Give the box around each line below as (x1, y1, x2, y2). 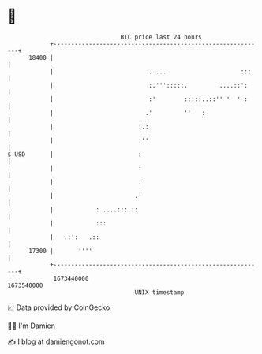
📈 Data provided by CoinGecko (7, 303, 110, 312)
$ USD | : (7, 150, 143, 158)
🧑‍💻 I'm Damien (7, 321, 56, 330)
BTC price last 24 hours (120, 33, 202, 41)
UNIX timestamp (134, 288, 185, 296)
